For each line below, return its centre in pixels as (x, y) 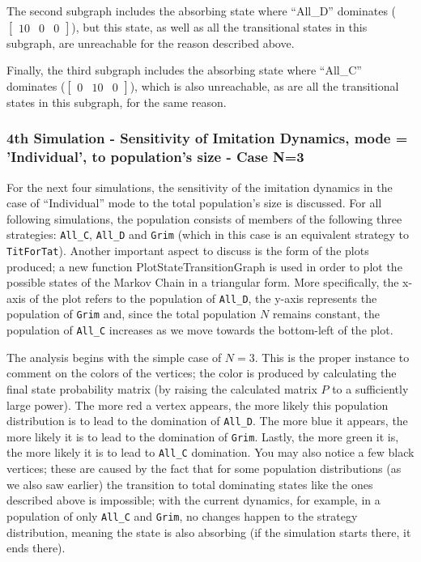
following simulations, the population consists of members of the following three (204, 218)
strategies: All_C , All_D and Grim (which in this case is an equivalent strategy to (208, 234)
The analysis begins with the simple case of (114, 357)
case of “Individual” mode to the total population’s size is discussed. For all (194, 203)
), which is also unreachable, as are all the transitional (264, 85)
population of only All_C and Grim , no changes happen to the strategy (182, 515)
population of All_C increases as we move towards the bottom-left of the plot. (200, 330)
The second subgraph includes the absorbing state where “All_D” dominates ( (202, 11)
